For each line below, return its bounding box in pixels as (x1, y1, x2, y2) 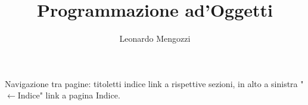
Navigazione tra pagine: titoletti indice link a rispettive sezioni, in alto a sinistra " (5, 77, 304, 89)
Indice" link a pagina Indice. (17, 89, 120, 101)
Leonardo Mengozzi (119, 32, 191, 45)
